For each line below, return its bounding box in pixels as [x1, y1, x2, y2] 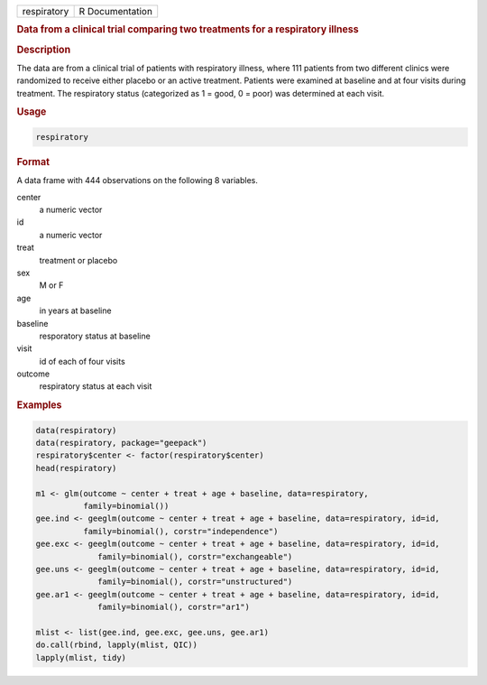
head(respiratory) [35, 463, 117, 473]
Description [16, 43, 71, 56]
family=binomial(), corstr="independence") [82, 526, 279, 536]
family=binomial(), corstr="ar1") [97, 602, 250, 613]
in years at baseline [39, 305, 112, 316]
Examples [16, 399, 62, 412]
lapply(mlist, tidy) [35, 653, 126, 662]
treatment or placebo [39, 255, 118, 265]
